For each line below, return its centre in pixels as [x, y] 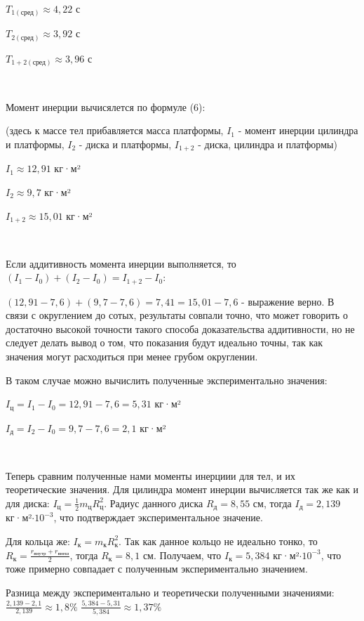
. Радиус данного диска [154, 503]
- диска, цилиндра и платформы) [268, 144]
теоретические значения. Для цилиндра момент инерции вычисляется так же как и [182, 489]
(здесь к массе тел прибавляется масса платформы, [115, 130]
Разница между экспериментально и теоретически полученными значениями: [170, 592]
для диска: [28, 503]
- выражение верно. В [288, 301]
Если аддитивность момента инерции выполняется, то [121, 263]
